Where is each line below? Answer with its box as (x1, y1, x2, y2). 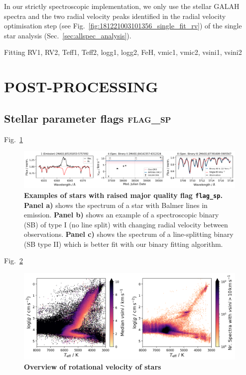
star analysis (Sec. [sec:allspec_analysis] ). (4, 30, 131, 40)
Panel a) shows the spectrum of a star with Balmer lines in (24, 199, 208, 210)
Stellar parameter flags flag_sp (4, 110, 171, 126)
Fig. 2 (4, 255, 23, 266)
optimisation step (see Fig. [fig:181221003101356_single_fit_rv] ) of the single (4, 20, 242, 31)
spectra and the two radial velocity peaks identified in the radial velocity (4, 10, 226, 21)
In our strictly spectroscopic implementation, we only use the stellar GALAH (4, 1, 240, 11)
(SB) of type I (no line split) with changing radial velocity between (24, 219, 228, 229)
